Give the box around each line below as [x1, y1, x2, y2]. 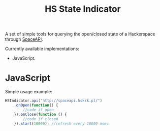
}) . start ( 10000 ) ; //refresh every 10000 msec [14, 121, 109, 126]
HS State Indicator [44, 3, 121, 15]
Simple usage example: [5, 89, 53, 95]
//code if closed [23, 116, 58, 121]
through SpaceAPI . [5, 36, 43, 42]
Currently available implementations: [5, 46, 80, 52]
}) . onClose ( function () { [14, 112, 67, 117]
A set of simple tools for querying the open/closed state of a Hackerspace [5, 31, 156, 37]
